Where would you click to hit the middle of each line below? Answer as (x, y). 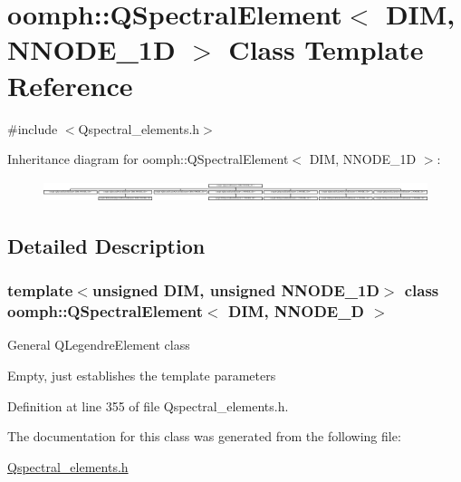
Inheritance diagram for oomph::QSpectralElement (148, 159)
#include (33, 128)
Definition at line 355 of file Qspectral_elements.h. (148, 405)
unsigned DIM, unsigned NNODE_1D (235, 290)
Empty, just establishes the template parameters (142, 375)
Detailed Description (106, 245)
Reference (70, 85)
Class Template (326, 49)
